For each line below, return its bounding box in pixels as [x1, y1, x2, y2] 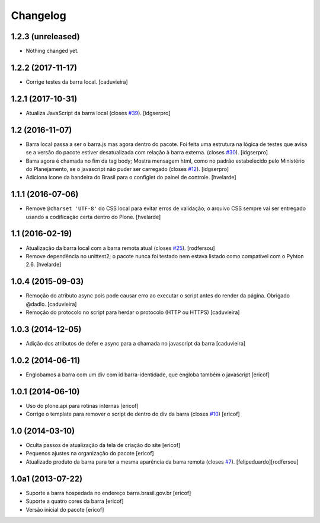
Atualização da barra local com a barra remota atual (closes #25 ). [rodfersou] [25, 244, 216, 252]
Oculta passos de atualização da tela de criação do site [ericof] [25, 442, 181, 449]
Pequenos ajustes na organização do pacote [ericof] [25, 450, 154, 457]
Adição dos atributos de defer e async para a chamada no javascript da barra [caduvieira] [25, 340, 246, 347]
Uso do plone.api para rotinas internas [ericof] [25, 402, 139, 409]
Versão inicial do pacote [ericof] [25, 506, 104, 513]
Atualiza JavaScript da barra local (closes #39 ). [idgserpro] [25, 109, 171, 116]
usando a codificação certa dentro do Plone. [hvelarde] [25, 213, 161, 220]
